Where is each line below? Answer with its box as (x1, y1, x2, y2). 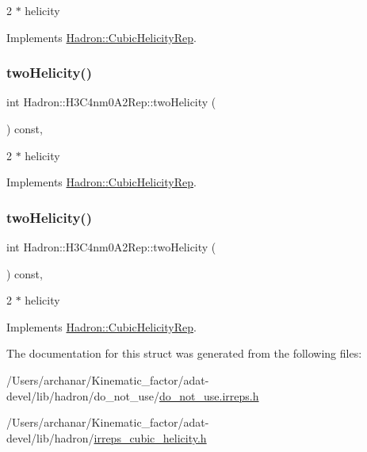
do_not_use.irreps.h (159, 387, 259, 404)
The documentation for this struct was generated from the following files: (6, 345, 362, 362)
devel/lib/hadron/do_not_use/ (6, 387, 160, 404)
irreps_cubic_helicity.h (94, 429, 207, 446)
